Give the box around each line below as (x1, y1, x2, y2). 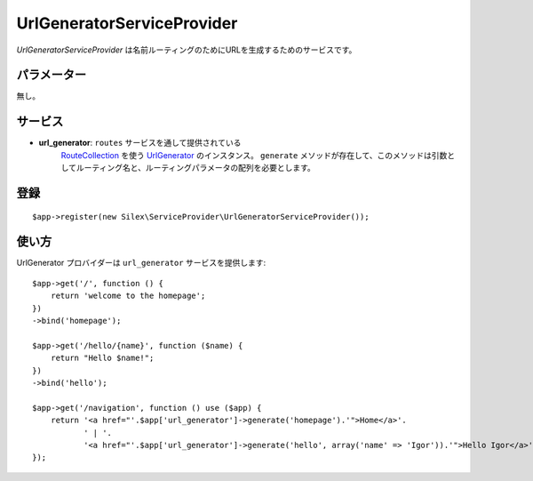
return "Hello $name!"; (50, 353, 155, 364)
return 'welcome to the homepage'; (50, 291, 206, 301)
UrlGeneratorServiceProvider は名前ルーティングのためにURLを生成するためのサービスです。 (16, 44, 357, 55)
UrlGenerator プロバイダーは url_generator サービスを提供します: (16, 258, 266, 269)
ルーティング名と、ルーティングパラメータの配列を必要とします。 (76, 163, 315, 173)
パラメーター (16, 68, 87, 83)
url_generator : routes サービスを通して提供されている (38, 138, 242, 148)
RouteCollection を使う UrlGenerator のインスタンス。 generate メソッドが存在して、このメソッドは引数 (60, 149, 448, 160)
